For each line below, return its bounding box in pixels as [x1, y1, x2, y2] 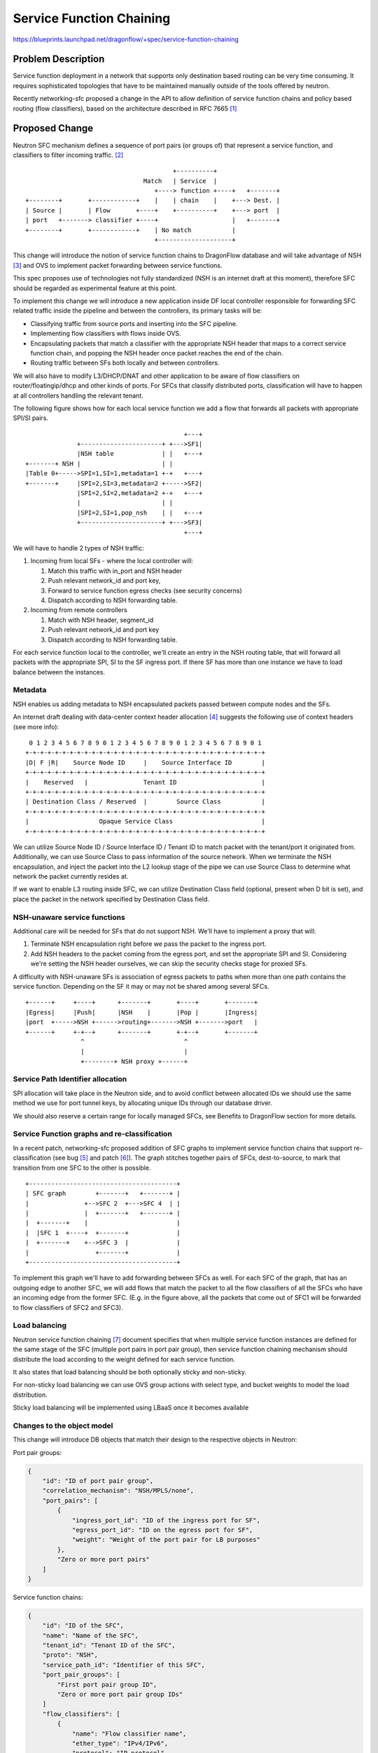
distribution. [13, 1390, 48, 1399]
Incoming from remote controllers [30, 606, 127, 614]
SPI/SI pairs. [13, 414, 49, 422]
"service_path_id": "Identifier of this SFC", [42, 1660, 206, 1669]
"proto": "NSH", [42, 1651, 98, 1659]
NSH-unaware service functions [13, 912, 125, 922]
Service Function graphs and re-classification [13, 1129, 173, 1139]
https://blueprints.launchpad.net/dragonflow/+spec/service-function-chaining [13, 35, 239, 43]
